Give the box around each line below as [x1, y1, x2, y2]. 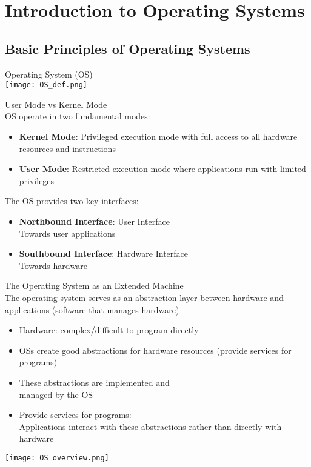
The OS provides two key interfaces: [5, 194, 139, 207]
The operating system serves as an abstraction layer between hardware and [5, 291, 284, 303]
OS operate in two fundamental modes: [5, 110, 150, 122]
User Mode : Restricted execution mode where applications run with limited [19, 162, 306, 175]
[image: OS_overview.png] [5, 453, 109, 462]
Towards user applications [19, 227, 116, 239]
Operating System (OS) [5, 67, 93, 80]
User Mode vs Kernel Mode [5, 98, 107, 110]
